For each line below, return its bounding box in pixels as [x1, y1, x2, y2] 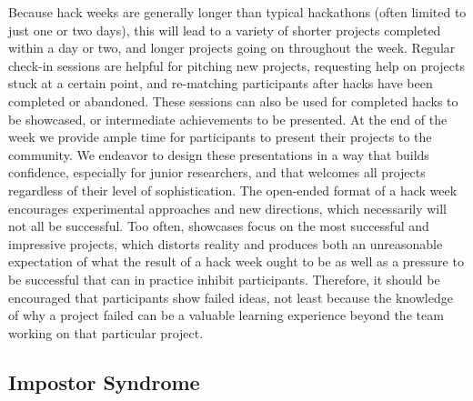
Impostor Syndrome [8, 367, 200, 396]
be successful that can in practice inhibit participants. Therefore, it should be [8, 269, 440, 288]
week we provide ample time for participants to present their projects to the [8, 127, 432, 146]
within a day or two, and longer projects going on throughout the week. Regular [8, 38, 456, 57]
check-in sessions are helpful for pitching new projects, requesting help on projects [8, 55, 466, 75]
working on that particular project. [8, 323, 204, 342]
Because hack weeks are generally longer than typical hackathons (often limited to [8, 3, 467, 21]
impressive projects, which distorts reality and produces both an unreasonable [8, 234, 443, 253]
